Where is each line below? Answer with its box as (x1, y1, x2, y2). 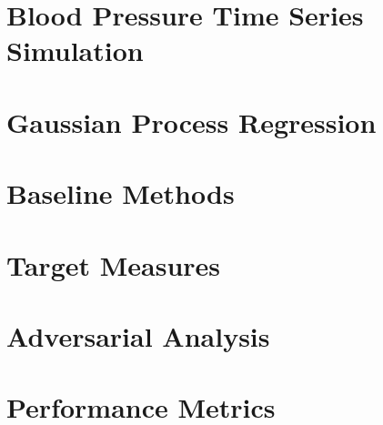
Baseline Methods (6, 175, 235, 212)
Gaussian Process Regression (6, 103, 377, 140)
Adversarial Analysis (6, 317, 270, 354)
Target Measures (6, 246, 221, 283)
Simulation (6, 32, 144, 69)
